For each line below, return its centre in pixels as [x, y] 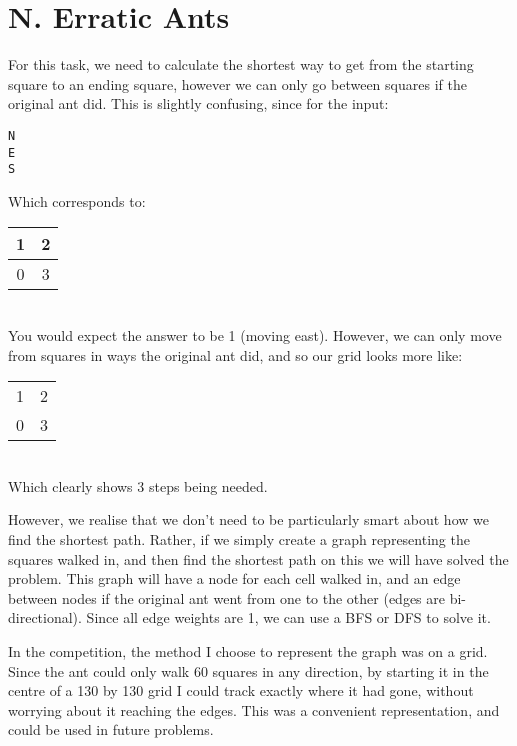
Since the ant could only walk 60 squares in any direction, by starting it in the [248, 670]
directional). [45, 617]
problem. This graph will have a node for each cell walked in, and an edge [234, 578]
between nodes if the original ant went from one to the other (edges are [226, 597]
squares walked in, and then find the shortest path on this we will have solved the [258, 558]
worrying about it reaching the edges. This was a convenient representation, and [254, 709]
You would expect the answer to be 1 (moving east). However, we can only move [255, 335]
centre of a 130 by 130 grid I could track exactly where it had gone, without [241, 690]
